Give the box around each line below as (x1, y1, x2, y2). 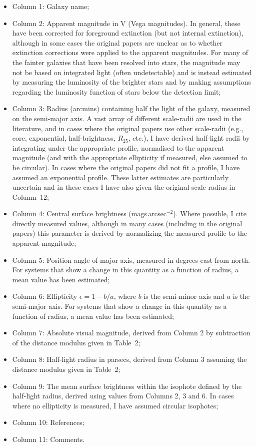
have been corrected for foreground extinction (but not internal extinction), (12, 28, 243, 38)
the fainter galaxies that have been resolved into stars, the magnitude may (12, 57, 240, 67)
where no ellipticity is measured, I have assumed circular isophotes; (12, 400, 218, 410)
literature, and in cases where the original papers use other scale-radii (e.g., (12, 123, 243, 133)
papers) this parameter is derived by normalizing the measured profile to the (12, 228, 247, 238)
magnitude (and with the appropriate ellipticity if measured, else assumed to (12, 152, 247, 163)
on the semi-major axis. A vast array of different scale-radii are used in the (12, 113, 241, 123)
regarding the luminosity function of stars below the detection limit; (12, 86, 221, 97)
